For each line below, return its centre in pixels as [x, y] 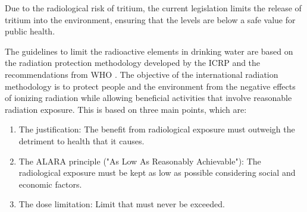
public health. [30, 31]
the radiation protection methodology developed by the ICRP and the [133, 63]
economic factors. [50, 184]
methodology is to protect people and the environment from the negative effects [150, 86]
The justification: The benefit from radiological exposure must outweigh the [157, 129]
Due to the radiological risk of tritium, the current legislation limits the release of [153, 8]
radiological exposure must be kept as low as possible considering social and [157, 173]
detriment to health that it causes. [82, 140]
